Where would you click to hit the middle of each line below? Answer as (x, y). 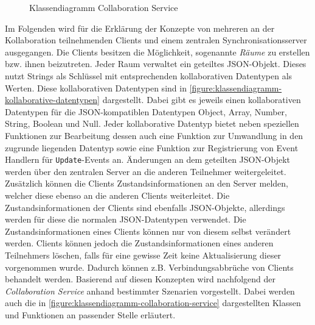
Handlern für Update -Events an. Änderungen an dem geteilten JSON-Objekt (148, 159)
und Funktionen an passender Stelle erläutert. (90, 314)
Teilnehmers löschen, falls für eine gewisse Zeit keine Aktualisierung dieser (143, 255)
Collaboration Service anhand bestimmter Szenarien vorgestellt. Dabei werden (150, 291)
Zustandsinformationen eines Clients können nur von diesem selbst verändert (148, 231)
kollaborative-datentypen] (53, 100)
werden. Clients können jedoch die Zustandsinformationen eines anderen (139, 243)
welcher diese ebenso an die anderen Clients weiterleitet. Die (117, 195)
